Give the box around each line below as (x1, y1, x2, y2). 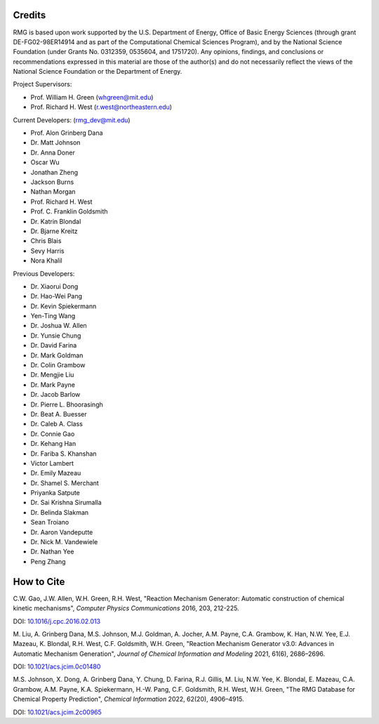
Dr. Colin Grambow (30, 361, 86, 369)
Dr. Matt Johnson (30, 138, 81, 147)
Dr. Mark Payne (30, 380, 75, 389)
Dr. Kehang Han (30, 440, 77, 448)
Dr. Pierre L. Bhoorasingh (30, 400, 103, 409)
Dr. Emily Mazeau (30, 469, 81, 478)
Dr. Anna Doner (30, 148, 75, 157)
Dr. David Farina (30, 341, 77, 350)
